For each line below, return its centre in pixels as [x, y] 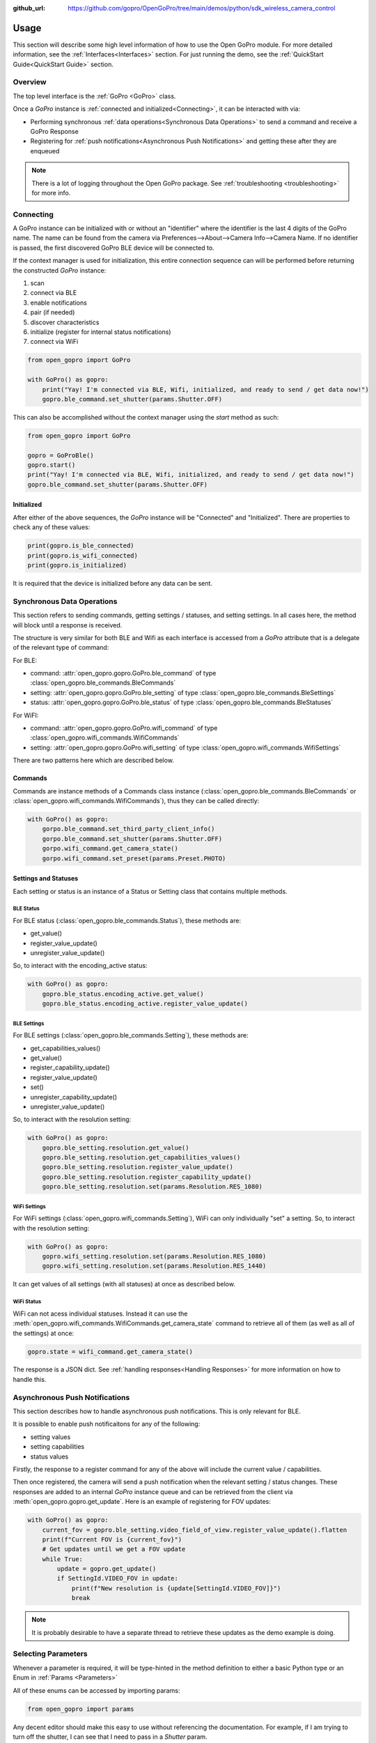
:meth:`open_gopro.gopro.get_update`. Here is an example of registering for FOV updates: [142, 1502]
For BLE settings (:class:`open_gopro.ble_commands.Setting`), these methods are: [131, 1035]
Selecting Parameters [50, 1654]
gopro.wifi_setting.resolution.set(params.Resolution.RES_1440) [154, 1266]
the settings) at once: [44, 1333]
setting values [50, 1437]
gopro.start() [52, 465]
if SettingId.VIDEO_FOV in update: [118, 1578]
